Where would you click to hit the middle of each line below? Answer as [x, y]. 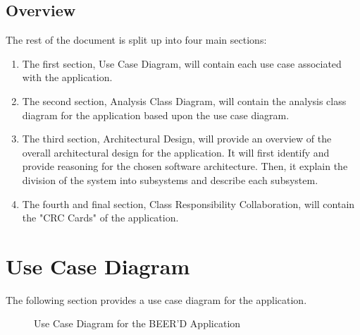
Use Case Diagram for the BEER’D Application [137, 323]
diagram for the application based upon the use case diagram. [156, 115]
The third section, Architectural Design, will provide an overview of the [177, 139]
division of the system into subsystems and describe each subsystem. [170, 179]
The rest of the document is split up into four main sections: [136, 40]
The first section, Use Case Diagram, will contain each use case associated [182, 63]
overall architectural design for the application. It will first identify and [176, 152]
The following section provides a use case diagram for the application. [156, 299]
